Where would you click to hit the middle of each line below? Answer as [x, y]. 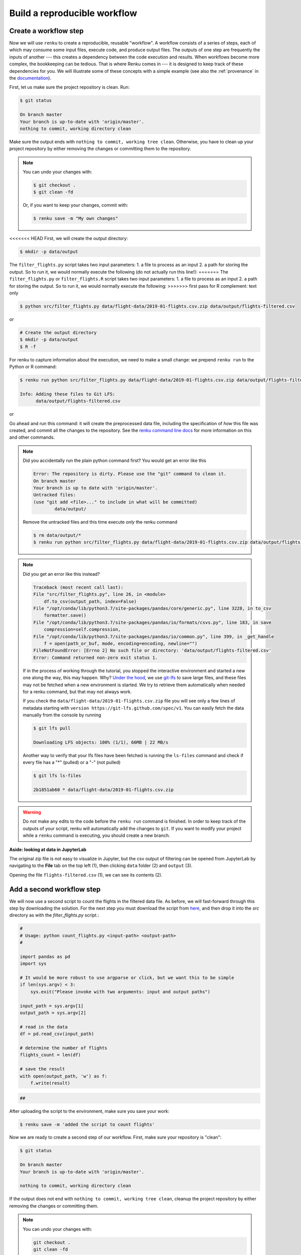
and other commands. [32, 437]
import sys [33, 964]
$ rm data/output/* [57, 535]
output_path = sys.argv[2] [53, 1013]
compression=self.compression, [82, 630]
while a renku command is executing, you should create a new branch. [97, 835]
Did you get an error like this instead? [61, 574]
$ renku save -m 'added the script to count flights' [87, 1124]
